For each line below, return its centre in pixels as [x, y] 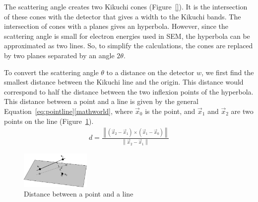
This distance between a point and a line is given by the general [101, 101]
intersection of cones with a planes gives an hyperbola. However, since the [116, 26]
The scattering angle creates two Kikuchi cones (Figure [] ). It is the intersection [126, 6]
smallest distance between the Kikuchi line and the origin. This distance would [124, 82]
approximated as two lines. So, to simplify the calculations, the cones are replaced [129, 46]
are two [242, 111]
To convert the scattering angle [51, 72]
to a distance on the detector [150, 72]
